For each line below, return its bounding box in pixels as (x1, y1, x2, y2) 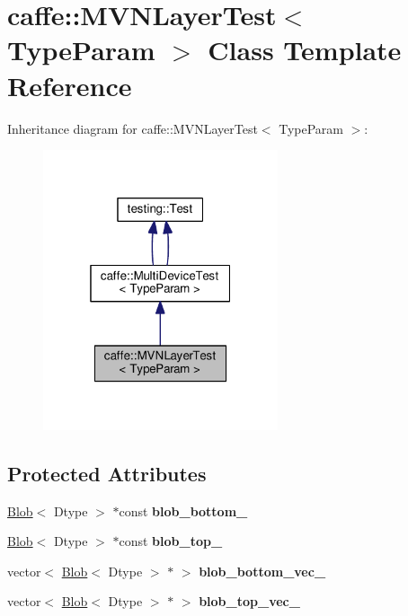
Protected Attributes (7, 459, 207, 487)
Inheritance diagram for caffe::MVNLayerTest (7, 119, 258, 137)
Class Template (208, 31, 402, 68)
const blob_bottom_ (119, 501, 248, 520)
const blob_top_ (119, 532, 223, 550)
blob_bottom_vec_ (199, 561, 326, 580)
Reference (7, 66, 132, 103)
